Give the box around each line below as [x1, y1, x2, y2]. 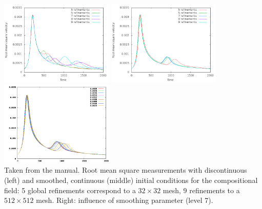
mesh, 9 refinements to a [163, 184, 240, 195]
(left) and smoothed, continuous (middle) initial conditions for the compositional [4, 174, 258, 185]
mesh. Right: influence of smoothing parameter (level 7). [36, 195, 213, 205]
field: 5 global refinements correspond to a [4, 184, 136, 195]
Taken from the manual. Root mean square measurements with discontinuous [4, 165, 247, 175]
